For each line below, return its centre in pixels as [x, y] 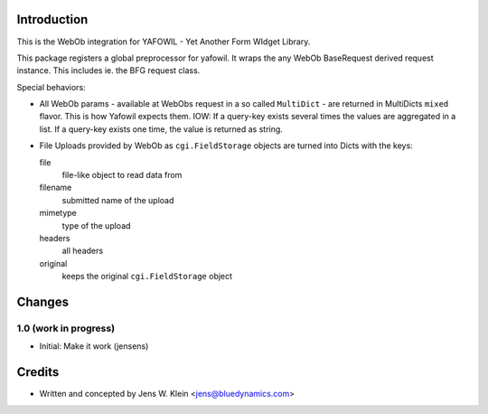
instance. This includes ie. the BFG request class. [108, 71]
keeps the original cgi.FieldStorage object [147, 277]
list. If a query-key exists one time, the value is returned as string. [161, 129]
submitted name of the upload [118, 200]
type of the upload [96, 225]
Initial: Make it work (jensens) [94, 346]
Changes [43, 301]
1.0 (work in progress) [66, 328]
